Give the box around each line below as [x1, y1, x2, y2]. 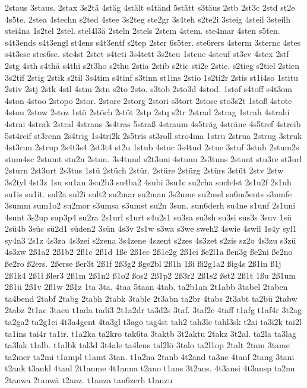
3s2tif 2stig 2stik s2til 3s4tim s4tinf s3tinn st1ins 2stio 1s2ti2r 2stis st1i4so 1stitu [5, 71, 298, 83]
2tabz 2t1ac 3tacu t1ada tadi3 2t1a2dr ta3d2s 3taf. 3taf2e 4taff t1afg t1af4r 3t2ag [5, 304, 302, 316]
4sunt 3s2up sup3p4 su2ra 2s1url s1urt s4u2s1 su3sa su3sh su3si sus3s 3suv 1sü [5, 210, 292, 223]
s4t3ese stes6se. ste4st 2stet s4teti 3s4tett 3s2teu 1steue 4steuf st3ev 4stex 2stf [5, 48, 289, 60]
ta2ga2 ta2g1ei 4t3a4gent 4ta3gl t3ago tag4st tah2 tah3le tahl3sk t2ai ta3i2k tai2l [5, 316, 302, 328]
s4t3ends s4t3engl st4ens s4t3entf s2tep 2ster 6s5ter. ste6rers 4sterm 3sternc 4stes [5, 36, 301, 48]
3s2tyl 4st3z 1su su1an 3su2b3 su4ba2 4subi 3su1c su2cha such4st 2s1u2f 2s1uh [5, 175, 292, 188]
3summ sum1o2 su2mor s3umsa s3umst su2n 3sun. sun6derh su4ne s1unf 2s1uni [5, 199, 296, 212]
